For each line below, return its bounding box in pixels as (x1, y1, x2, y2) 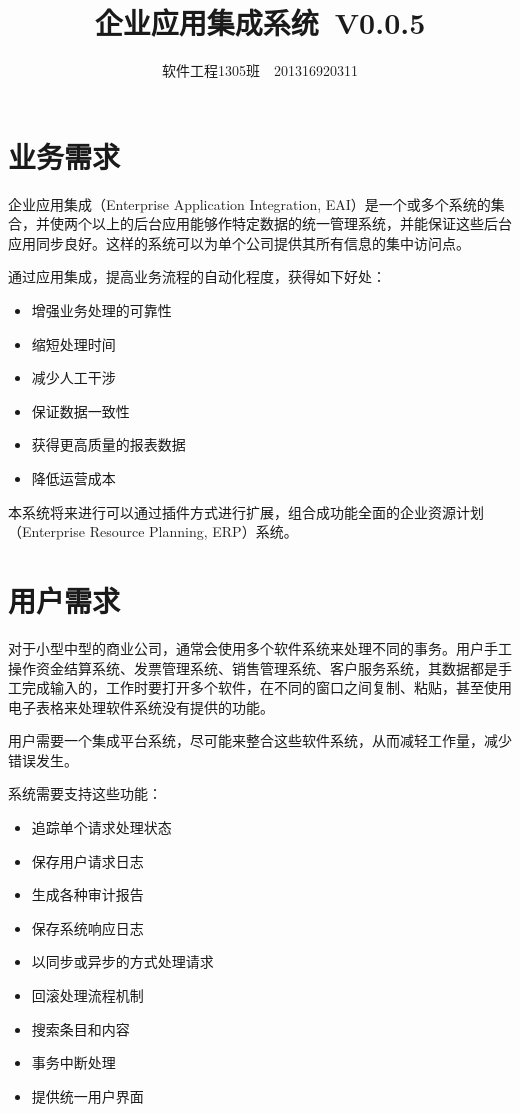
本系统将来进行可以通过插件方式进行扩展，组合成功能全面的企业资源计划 (8, 501, 484, 522)
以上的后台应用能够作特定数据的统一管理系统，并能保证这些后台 (91, 213, 512, 234)
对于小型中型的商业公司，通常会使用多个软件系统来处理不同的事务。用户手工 (8, 637, 512, 658)
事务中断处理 (31, 1052, 116, 1073)
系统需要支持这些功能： (8, 783, 162, 804)
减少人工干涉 (31, 367, 116, 388)
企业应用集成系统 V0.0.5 (94, 2, 426, 43)
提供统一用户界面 (31, 1085, 144, 1106)
